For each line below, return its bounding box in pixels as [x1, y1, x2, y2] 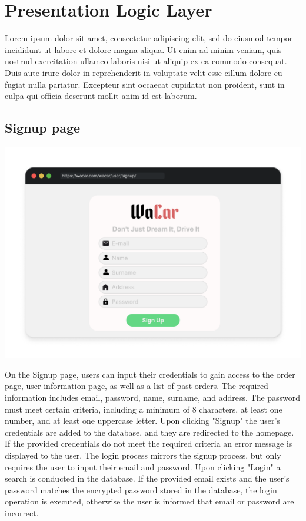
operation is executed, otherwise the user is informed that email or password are [5, 495, 294, 507]
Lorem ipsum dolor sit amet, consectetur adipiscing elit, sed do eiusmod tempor [5, 32, 293, 44]
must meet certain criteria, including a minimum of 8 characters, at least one [5, 403, 282, 415]
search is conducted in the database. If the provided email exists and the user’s [5, 472, 290, 484]
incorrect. [5, 506, 39, 519]
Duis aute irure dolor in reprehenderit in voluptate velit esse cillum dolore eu [5, 66, 282, 78]
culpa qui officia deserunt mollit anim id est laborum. [5, 90, 197, 102]
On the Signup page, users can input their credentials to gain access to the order [5, 368, 295, 380]
